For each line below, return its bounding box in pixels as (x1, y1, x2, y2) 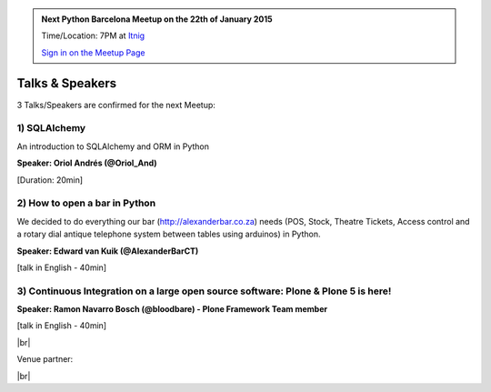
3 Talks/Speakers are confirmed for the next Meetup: (16, 99, 215, 110)
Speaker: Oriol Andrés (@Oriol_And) (16, 157, 157, 168)
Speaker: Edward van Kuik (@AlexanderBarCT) (16, 246, 199, 256)
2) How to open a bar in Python (16, 196, 156, 209)
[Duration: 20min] (16, 174, 84, 186)
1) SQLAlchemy (16, 122, 86, 135)
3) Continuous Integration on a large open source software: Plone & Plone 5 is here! (16, 285, 392, 297)
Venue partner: (16, 354, 74, 365)
